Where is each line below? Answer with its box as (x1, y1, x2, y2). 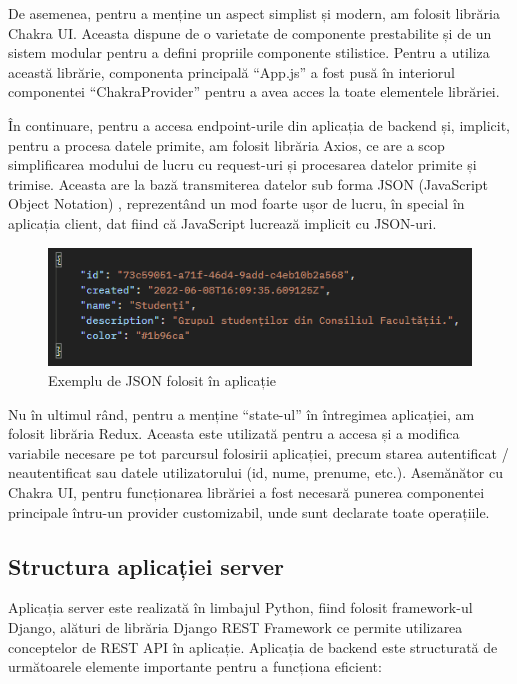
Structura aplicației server (8, 550, 285, 581)
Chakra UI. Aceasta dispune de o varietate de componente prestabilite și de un (8, 22, 492, 43)
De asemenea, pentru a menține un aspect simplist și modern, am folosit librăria (8, 3, 500, 23)
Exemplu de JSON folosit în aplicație (48, 370, 276, 391)
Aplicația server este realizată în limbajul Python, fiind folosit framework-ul (8, 597, 473, 618)
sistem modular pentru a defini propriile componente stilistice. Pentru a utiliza (8, 42, 490, 63)
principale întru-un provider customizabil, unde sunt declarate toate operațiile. (8, 501, 490, 522)
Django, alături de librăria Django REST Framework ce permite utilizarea (8, 617, 463, 638)
